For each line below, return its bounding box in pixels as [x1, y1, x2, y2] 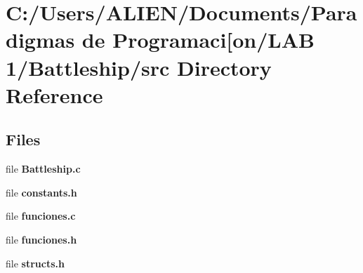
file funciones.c [6, 208, 76, 223]
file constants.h [6, 185, 77, 199]
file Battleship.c [6, 161, 81, 176]
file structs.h [6, 255, 65, 270]
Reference [6, 80, 103, 109]
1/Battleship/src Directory [6, 53, 272, 81]
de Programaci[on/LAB [81, 25, 315, 54]
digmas [6, 25, 75, 54]
